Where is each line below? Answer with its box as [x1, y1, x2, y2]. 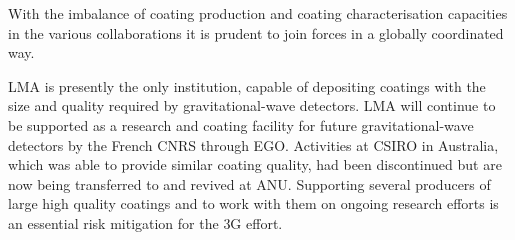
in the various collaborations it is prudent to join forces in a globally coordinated [8, 22, 504, 43]
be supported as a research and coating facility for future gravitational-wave [8, 114, 474, 135]
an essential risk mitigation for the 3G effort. [8, 212, 283, 233]
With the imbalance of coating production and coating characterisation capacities [8, 3, 508, 23]
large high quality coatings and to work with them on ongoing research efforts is [8, 193, 499, 214]
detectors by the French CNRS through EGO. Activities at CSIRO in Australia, [8, 134, 499, 155]
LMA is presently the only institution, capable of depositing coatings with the [8, 75, 486, 96]
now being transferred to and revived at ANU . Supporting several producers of [8, 173, 491, 194]
